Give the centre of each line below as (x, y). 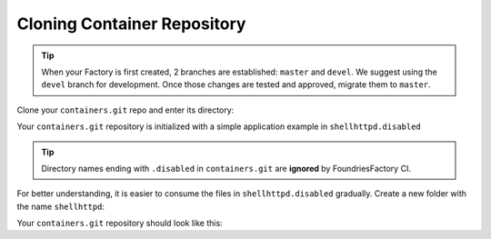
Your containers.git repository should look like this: (120, 224)
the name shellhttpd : (60, 206)
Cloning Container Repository (131, 24)
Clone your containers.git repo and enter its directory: (125, 110)
